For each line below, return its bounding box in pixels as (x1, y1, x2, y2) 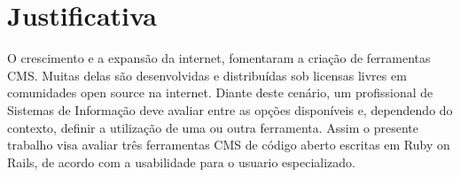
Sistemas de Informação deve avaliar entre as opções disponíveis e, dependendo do (7, 100, 453, 119)
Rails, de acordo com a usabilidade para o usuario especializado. (7, 152, 356, 171)
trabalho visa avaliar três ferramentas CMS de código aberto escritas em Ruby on (7, 135, 450, 154)
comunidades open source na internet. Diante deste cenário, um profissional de (7, 83, 433, 102)
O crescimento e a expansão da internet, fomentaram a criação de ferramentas (7, 49, 431, 67)
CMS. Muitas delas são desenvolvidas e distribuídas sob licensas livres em (7, 65, 407, 84)
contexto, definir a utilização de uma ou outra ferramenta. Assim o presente (7, 118, 418, 136)
